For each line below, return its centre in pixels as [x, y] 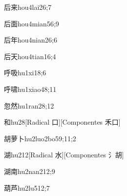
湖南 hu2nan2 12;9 [30, 171]
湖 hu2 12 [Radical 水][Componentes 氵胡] [64, 155]
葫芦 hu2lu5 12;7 [27, 187]
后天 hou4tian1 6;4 [30, 56]
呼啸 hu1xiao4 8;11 [30, 89]
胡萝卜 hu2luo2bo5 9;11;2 [40, 138]
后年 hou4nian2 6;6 [31, 40]
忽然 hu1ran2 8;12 [29, 105]
